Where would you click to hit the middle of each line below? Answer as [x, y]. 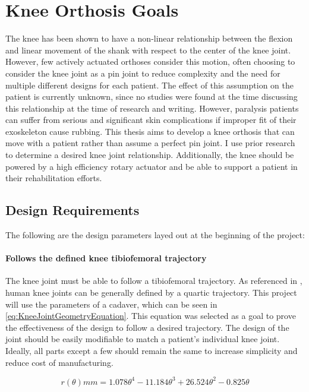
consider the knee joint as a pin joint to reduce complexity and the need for [143, 73]
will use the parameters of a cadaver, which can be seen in [111, 304]
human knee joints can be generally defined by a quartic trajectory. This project [151, 293]
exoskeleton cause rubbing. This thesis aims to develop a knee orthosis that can [150, 131]
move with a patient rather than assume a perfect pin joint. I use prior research [150, 143]
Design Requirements [72, 210]
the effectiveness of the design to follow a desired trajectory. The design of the [147, 327]
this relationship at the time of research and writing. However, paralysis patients [152, 108]
